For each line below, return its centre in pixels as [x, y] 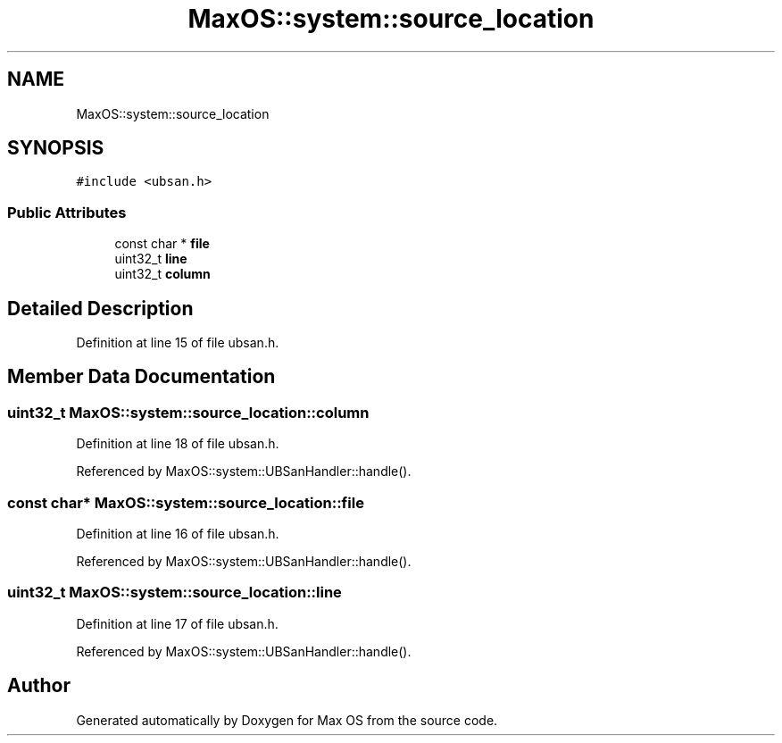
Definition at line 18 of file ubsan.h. [178, 444]
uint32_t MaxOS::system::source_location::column [188, 412]
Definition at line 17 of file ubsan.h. [177, 623]
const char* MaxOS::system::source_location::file [186, 502]
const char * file [162, 244]
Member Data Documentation [141, 377]
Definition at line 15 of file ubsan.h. [178, 343]
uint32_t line [151, 259]
